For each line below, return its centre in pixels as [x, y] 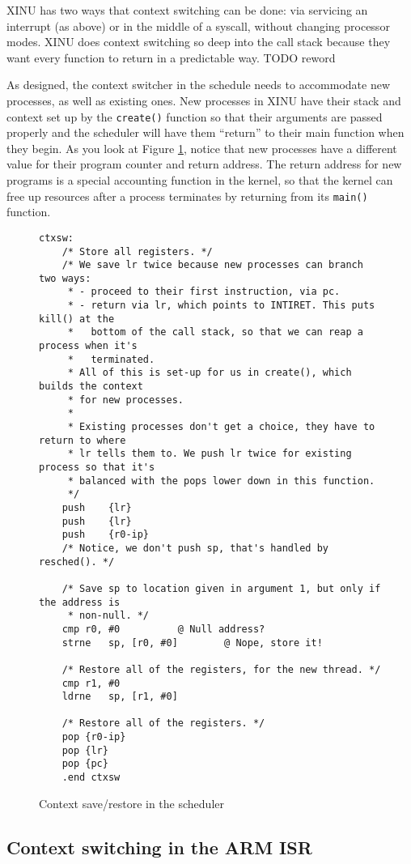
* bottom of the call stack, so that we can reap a [215, 332]
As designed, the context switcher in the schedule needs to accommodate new [199, 85]
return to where [83, 440]
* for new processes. [125, 400]
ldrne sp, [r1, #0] [120, 697]
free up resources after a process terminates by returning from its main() [187, 196]
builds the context [91, 387]
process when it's [88, 346]
